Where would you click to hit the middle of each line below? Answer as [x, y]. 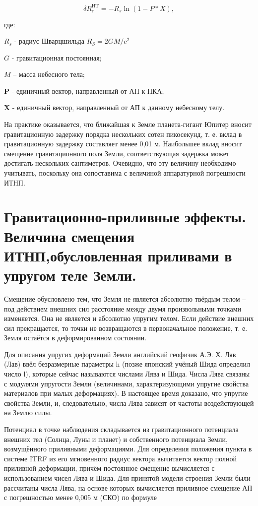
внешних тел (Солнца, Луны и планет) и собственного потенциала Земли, [116, 439]
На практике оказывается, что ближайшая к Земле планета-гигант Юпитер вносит [128, 124]
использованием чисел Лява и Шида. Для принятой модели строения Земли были [127, 478]
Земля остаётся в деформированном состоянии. [75, 338]
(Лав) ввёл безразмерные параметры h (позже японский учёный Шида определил [127, 364]
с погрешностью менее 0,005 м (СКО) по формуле [80, 497]
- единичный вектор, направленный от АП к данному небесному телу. [118, 107]
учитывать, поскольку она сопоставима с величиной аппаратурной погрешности [125, 173]
